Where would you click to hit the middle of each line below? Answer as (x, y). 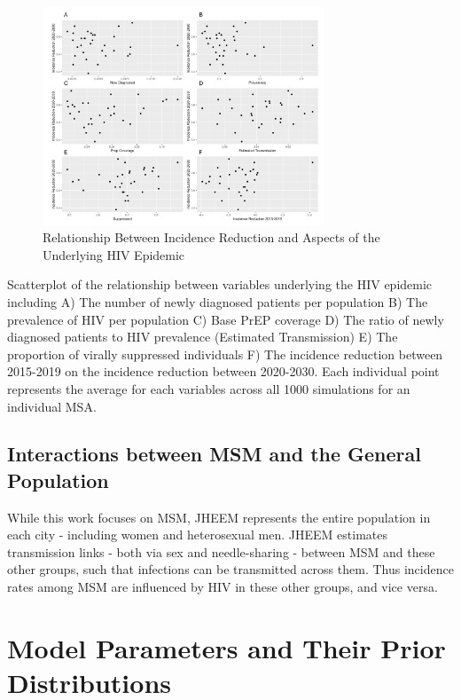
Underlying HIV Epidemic (114, 254)
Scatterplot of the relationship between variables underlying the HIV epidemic (220, 284)
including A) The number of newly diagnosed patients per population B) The (218, 301)
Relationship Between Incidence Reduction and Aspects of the (211, 237)
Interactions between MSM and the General (214, 454)
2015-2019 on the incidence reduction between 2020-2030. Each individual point (223, 371)
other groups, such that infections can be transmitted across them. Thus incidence (230, 569)
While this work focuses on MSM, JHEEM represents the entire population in (219, 517)
